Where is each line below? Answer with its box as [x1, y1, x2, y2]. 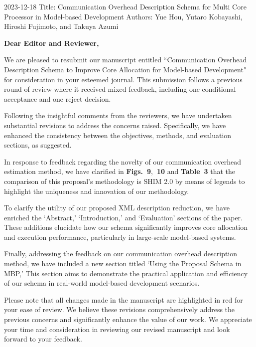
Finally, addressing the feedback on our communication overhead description [4, 248, 238, 259]
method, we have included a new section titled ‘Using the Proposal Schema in [4, 258, 242, 269]
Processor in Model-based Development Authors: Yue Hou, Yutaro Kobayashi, [4, 11, 243, 21]
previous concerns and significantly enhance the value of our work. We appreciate [4, 314, 252, 325]
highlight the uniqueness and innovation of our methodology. [4, 185, 189, 196]
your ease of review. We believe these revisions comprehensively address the [4, 304, 235, 315]
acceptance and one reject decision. [4, 93, 111, 104]
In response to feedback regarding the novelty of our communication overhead [4, 156, 241, 167]
